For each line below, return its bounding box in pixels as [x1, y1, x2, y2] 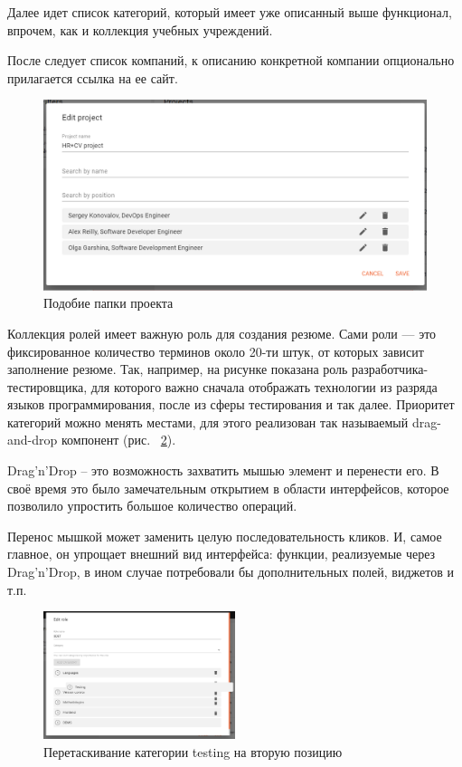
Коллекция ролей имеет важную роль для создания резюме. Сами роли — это [7, 323, 437, 342]
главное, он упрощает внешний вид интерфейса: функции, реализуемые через [7, 544, 436, 563]
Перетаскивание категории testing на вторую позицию [43, 743, 343, 761]
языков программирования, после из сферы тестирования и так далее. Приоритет [7, 395, 455, 414]
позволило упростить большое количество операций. [7, 496, 297, 515]
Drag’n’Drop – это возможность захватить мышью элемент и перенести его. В [7, 461, 439, 480]
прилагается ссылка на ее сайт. [7, 68, 178, 87]
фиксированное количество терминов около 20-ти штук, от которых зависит [7, 341, 424, 360]
